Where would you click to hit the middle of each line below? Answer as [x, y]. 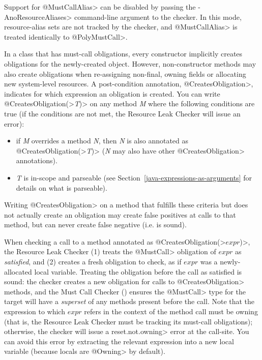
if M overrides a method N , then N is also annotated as [102, 141]
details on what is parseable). [62, 187]
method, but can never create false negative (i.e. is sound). [95, 224]
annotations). [37, 160]
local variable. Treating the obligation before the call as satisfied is [138, 271]
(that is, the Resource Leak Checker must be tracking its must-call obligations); [128, 321]
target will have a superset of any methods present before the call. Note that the [129, 301]
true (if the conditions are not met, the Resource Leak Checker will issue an [122, 113]
